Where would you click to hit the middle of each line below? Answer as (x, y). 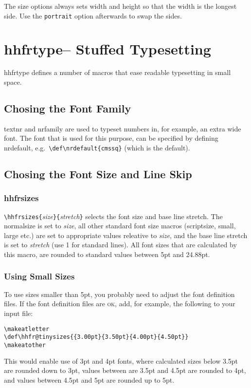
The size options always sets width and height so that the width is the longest (120, 6)
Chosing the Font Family (68, 108)
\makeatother (25, 345)
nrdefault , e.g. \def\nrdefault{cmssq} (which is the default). (97, 147)
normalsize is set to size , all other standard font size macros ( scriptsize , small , (120, 226)
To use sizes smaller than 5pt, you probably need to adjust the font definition (119, 294)
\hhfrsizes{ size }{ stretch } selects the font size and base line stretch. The (113, 216)
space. (13, 82)
